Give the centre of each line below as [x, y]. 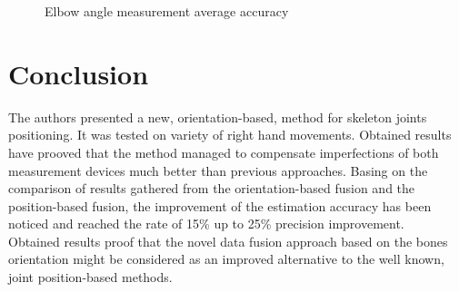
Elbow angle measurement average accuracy [167, 11]
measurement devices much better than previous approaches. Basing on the [218, 170]
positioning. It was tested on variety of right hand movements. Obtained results [230, 135]
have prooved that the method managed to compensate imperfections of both [224, 152]
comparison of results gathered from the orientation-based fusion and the [212, 188]
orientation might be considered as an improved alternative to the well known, [226, 259]
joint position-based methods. [90, 277]
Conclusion [79, 73]
